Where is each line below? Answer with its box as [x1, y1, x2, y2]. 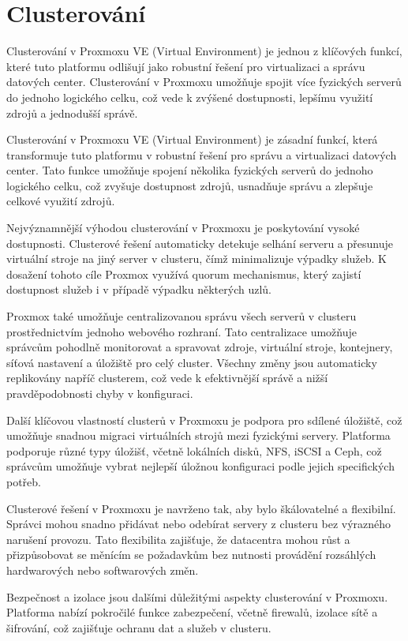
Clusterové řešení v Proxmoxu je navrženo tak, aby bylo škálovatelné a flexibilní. [6, 500, 396, 516]
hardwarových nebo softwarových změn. [6, 561, 199, 578]
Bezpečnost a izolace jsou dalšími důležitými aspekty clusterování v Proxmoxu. [6, 588, 388, 605]
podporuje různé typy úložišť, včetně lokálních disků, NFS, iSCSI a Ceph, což [6, 442, 382, 459]
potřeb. [6, 473, 42, 489]
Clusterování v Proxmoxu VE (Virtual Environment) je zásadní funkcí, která [6, 131, 378, 148]
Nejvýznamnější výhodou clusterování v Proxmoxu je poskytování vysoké [6, 219, 360, 236]
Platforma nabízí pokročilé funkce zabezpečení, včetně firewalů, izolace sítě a [6, 604, 378, 620]
